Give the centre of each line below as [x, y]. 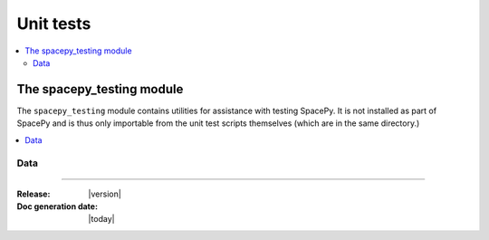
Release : [34, 194]
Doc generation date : [58, 206]
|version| [105, 194]
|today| [101, 219]
